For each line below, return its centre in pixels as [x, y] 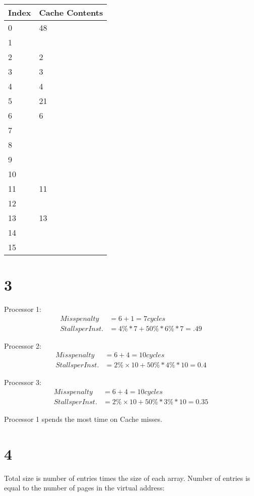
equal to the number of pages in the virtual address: [84, 488]
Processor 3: [23, 382]
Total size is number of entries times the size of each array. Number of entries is [127, 478]
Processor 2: [23, 345]
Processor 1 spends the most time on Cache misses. [83, 419]
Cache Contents [71, 12]
